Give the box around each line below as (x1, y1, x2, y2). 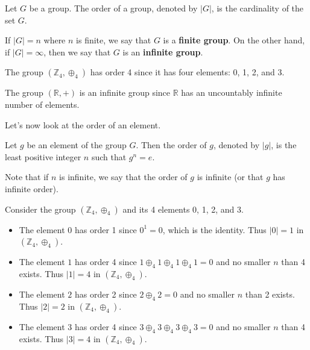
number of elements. (5, 98, 80, 110)
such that (91, 150, 127, 163)
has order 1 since (74, 223, 137, 236)
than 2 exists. (245, 287, 295, 300)
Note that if (5, 170, 49, 183)
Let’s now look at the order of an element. (5, 118, 161, 131)
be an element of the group (27, 139, 127, 151)
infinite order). (5, 182, 59, 195)
